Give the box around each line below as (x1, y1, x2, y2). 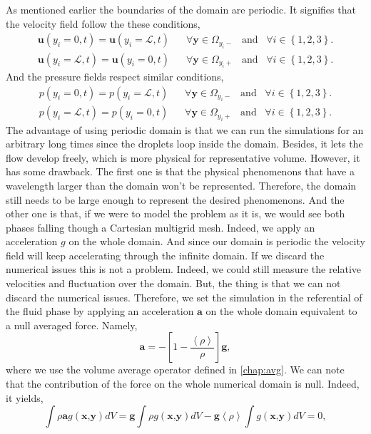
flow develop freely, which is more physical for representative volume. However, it (6, 150, 360, 165)
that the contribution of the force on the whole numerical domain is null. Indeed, (6, 376, 360, 391)
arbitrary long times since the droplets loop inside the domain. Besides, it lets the (6, 136, 363, 151)
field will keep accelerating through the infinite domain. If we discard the (6, 247, 325, 262)
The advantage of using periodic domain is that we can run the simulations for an (6, 122, 364, 137)
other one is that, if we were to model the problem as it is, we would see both (6, 206, 345, 221)
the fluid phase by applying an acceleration (6, 304, 194, 319)
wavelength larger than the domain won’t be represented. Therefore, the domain (6, 177, 357, 192)
